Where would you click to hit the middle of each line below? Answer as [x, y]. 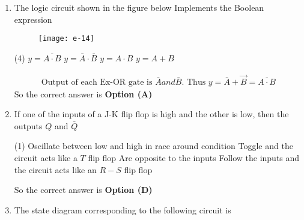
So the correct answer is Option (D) [83, 190]
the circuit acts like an [55, 169]
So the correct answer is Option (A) [83, 93]
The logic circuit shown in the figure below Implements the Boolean [139, 7]
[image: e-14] [66, 39]
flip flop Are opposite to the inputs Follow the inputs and [194, 158]
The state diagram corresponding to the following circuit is [123, 209]
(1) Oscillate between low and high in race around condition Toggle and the [154, 146]
